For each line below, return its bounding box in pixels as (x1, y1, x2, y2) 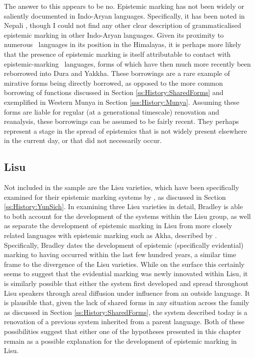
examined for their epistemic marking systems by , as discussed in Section (4, 191, 226, 202)
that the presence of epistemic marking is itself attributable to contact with (4, 48, 231, 59)
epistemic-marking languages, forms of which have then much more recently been (4, 58, 251, 69)
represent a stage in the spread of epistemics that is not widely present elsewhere (4, 125, 247, 136)
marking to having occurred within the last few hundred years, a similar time (4, 249, 236, 260)
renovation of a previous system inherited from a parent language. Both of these (4, 316, 245, 327)
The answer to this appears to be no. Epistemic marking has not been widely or (4, 1, 244, 11)
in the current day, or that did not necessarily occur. (4, 135, 162, 145)
